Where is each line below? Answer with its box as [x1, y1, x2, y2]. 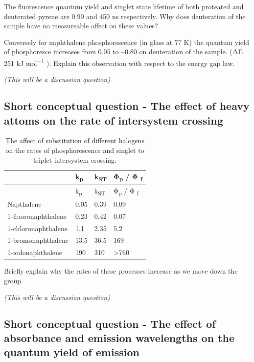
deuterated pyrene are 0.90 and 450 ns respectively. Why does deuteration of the [4, 11, 246, 21]
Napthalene [7, 198, 42, 209]
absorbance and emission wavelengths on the [4, 330, 234, 345]
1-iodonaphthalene [7, 247, 63, 257]
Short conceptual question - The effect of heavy [4, 98, 250, 113]
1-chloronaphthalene [7, 223, 68, 233]
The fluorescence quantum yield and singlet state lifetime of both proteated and [4, 1, 244, 11]
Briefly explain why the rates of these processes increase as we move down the [4, 266, 238, 276]
